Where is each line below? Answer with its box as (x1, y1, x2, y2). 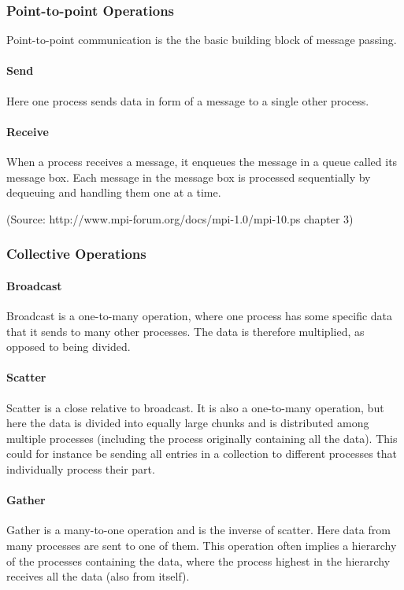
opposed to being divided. (6, 338, 131, 355)
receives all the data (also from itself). (6, 568, 190, 584)
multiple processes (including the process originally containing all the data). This (6, 430, 398, 446)
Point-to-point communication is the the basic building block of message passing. (6, 31, 397, 48)
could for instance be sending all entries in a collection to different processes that (6, 445, 398, 462)
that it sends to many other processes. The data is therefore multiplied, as (6, 323, 365, 339)
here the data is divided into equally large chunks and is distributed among (6, 415, 369, 431)
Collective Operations (6, 244, 146, 264)
